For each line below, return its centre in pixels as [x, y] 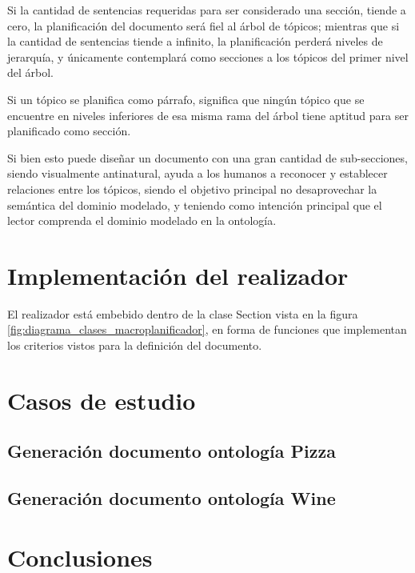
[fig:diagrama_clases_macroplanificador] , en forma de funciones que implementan [207, 329]
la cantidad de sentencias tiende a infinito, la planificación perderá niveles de [195, 41]
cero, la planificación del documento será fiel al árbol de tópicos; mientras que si [204, 25]
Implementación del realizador [178, 275]
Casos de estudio [102, 400]
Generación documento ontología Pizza [172, 451]
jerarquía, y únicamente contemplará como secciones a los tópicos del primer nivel [208, 56]
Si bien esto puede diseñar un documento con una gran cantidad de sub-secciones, [207, 157]
